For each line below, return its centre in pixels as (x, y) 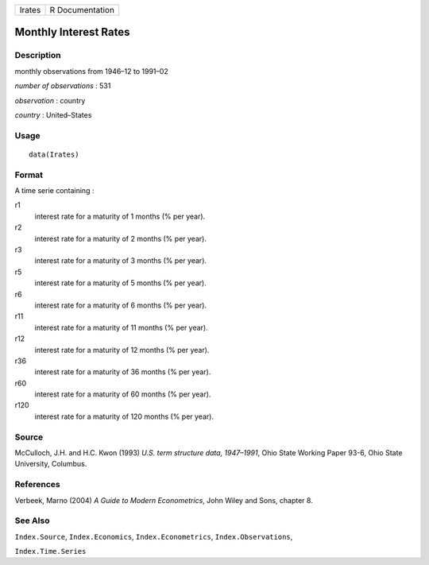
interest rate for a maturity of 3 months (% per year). (120, 261)
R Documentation (82, 10)
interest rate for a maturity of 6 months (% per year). (120, 305)
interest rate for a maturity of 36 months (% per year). (123, 372)
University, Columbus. (51, 464)
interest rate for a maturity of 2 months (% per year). (120, 238)
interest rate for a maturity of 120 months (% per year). (124, 416)
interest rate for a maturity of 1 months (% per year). (120, 216)
